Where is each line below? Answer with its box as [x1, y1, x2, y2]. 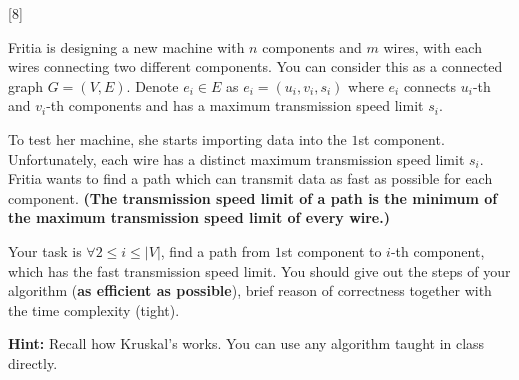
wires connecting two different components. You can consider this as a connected [8, 56, 503, 77]
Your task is [8, 240, 82, 261]
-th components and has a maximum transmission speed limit [46, 95, 424, 116]
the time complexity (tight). [8, 299, 180, 320]
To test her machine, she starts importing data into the [8, 128, 347, 149]
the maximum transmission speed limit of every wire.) [8, 207, 390, 228]
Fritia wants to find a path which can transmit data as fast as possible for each [8, 168, 493, 189]
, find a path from [160, 240, 271, 261]
